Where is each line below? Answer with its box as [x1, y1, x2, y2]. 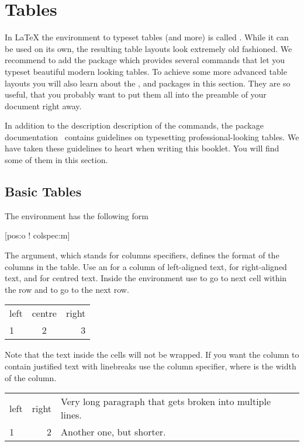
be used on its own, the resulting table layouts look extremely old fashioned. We [5, 42, 292, 54]
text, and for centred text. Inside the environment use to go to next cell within [5, 272, 287, 284]
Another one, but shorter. [61, 425, 166, 439]
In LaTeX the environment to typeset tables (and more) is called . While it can [5, 31, 289, 43]
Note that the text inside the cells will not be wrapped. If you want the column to [5, 348, 299, 361]
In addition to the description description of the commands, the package [5, 119, 264, 132]
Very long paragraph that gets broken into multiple [61, 395, 271, 409]
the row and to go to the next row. [5, 283, 129, 295]
